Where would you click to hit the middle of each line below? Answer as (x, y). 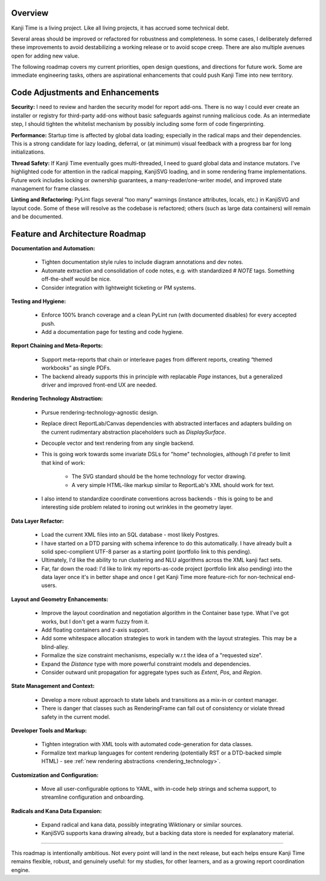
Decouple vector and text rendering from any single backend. (118, 443)
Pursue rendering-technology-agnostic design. (100, 412)
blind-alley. (55, 647)
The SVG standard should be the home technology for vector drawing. (159, 477)
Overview (30, 13)
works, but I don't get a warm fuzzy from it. (95, 621)
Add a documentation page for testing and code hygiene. (112, 332)
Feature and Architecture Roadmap (78, 234)
